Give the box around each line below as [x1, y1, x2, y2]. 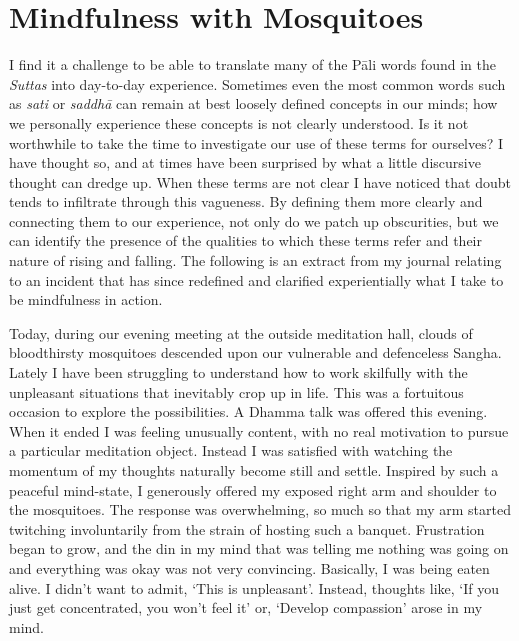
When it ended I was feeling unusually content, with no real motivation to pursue [9, 420, 509, 441]
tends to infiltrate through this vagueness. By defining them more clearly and [9, 191, 483, 212]
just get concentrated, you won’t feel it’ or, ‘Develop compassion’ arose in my [9, 597, 483, 618]
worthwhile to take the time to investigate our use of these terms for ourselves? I [9, 132, 504, 153]
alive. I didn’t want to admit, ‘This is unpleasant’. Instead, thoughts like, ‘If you [9, 577, 500, 598]
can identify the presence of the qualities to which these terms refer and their [9, 230, 482, 251]
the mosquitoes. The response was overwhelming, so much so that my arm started [9, 499, 511, 520]
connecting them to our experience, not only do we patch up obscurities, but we [9, 210, 499, 231]
